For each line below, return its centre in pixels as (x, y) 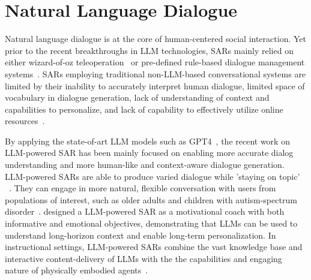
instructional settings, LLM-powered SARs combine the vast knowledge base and (154, 247)
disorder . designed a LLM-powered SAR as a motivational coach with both (145, 211)
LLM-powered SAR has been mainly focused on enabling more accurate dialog (149, 153)
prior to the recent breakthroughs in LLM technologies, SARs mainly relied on (149, 50)
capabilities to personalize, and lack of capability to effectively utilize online (144, 109)
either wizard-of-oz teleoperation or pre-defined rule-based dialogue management (155, 62)
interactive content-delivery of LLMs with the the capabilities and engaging (143, 258)
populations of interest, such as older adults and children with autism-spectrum (151, 199)
